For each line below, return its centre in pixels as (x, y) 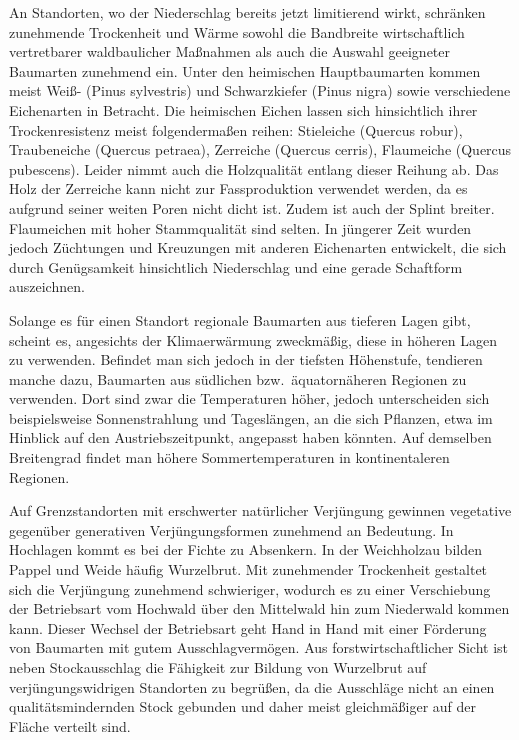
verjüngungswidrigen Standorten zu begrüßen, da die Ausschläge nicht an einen (252, 686)
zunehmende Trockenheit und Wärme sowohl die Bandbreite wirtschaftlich (237, 31)
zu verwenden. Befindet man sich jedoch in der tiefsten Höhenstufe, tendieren (246, 359)
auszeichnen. (47, 286)
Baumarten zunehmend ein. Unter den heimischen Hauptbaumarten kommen (245, 70)
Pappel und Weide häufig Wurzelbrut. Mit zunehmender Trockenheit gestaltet (248, 569)
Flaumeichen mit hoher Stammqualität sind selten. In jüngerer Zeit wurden (240, 227)
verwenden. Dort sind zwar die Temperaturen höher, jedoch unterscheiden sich (249, 398)
